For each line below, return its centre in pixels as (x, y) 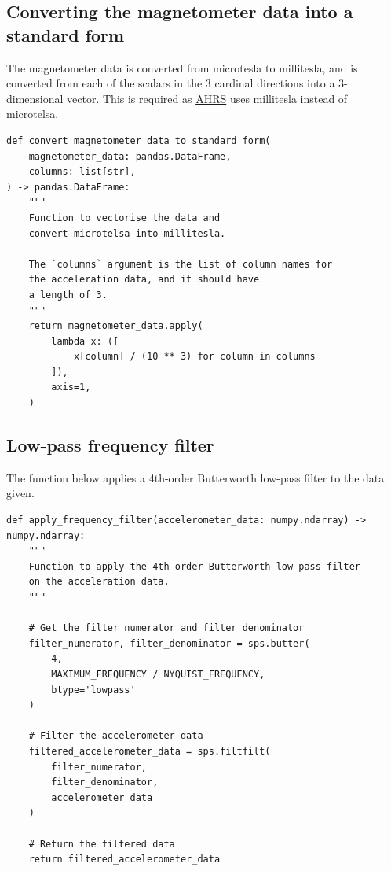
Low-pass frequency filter (110, 445)
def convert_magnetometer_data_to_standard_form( (139, 140)
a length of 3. (68, 295)
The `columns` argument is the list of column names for (181, 264)
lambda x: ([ (85, 341)
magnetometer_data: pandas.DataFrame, (130, 156)
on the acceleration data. (99, 582)
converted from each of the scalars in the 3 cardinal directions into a (171, 83)
